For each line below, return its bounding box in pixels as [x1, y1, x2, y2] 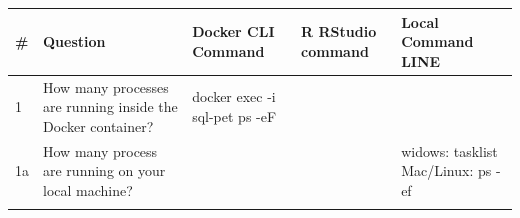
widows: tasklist [401, 140, 498, 161]
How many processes [43, 76, 169, 97]
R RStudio [301, 21, 377, 42]
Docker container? [43, 115, 154, 136]
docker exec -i [192, 86, 276, 107]
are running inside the [43, 96, 178, 117]
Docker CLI [192, 21, 275, 42]
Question [43, 31, 106, 52]
